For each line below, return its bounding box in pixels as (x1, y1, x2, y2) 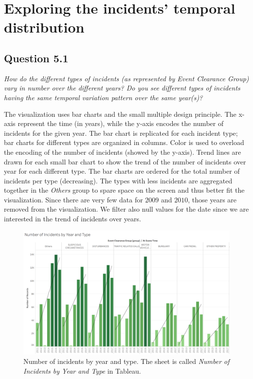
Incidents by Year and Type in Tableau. (23, 365, 141, 376)
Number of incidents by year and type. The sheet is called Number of (23, 356, 230, 366)
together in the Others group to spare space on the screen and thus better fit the (4, 185, 245, 195)
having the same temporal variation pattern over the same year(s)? (4, 92, 203, 102)
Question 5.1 (4, 50, 69, 65)
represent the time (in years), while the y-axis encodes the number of (18, 118, 224, 128)
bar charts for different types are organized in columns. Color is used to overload (4, 137, 244, 147)
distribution (4, 17, 85, 37)
